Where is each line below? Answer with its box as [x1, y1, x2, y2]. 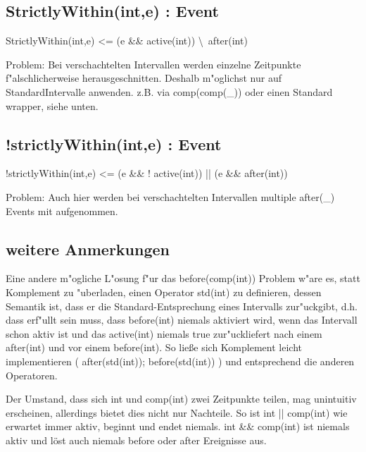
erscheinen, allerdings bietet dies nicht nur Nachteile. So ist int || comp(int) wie [6, 405, 348, 420]
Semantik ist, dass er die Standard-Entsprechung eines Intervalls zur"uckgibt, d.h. [6, 298, 358, 313]
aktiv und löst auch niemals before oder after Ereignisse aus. [6, 432, 267, 447]
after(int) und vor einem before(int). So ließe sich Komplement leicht [6, 340, 302, 355]
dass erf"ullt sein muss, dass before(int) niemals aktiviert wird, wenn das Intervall [6, 312, 358, 327]
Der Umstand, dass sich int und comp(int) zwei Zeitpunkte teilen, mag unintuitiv [6, 391, 357, 406]
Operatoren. [6, 367, 58, 382]
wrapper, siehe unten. [6, 98, 99, 113]
